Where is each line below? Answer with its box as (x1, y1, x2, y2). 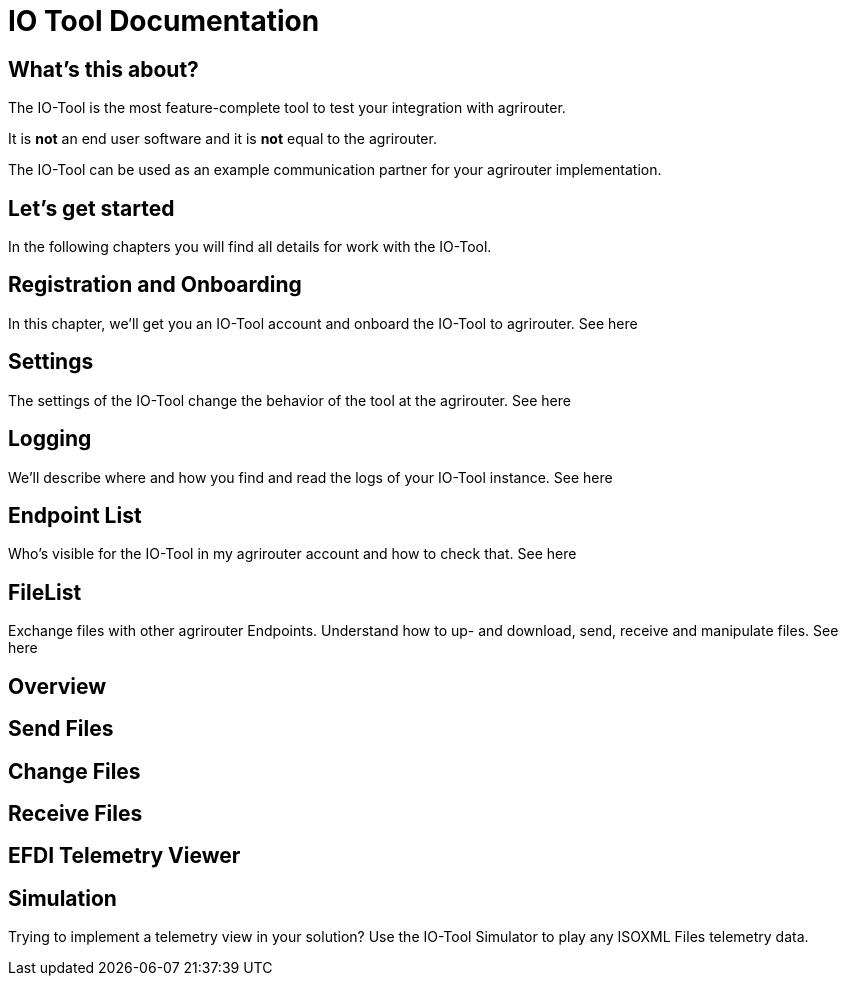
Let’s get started (8, 195, 175, 221)
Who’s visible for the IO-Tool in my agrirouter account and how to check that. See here (8, 545, 577, 563)
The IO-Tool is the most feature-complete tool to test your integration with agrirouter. (8, 99, 566, 117)
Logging (8, 426, 92, 452)
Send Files (8, 716, 114, 742)
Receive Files (8, 800, 143, 826)
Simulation (8, 885, 117, 911)
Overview (8, 673, 107, 699)
